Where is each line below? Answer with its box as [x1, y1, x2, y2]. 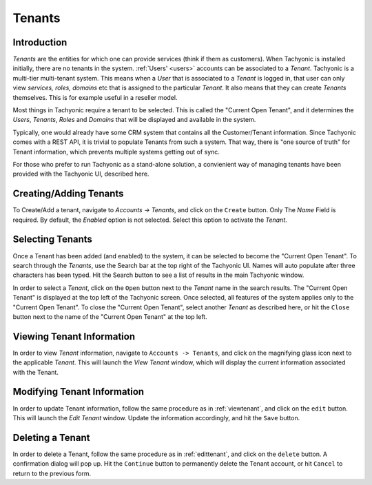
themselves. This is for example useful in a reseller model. [12, 93, 178, 101]
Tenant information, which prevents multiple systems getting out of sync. [12, 147, 220, 156]
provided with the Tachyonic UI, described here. [12, 169, 149, 178]
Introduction [12, 37, 68, 48]
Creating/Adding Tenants [12, 188, 124, 200]
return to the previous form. [12, 469, 92, 477]
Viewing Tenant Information [12, 331, 136, 342]
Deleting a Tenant [12, 431, 90, 444]
